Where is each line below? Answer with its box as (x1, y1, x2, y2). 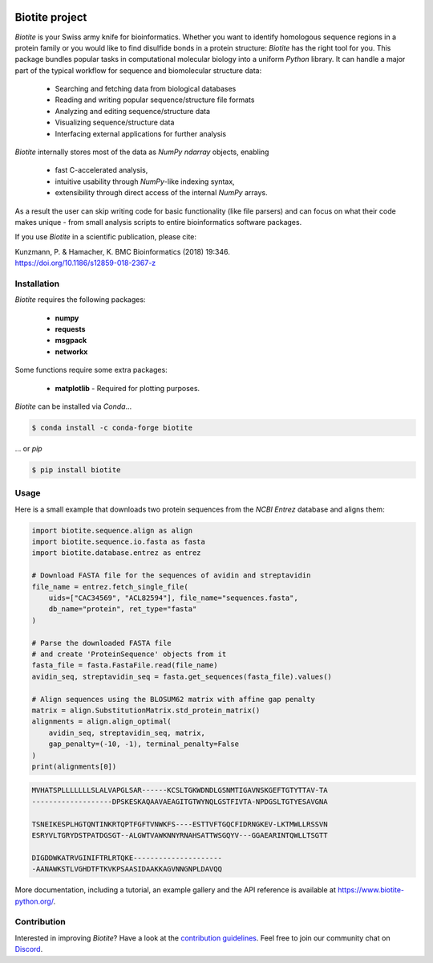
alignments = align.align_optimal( (31, 717, 172, 726)
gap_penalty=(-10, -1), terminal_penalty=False (48, 740, 240, 749)
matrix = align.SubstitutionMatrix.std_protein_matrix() (31, 705, 261, 715)
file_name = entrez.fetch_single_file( (31, 582, 188, 591)
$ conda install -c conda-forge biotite (31, 423, 192, 433)
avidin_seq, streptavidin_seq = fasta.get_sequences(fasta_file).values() (31, 671, 333, 681)
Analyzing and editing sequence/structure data (55, 106, 211, 116)
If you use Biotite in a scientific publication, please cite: (14, 232, 196, 242)
